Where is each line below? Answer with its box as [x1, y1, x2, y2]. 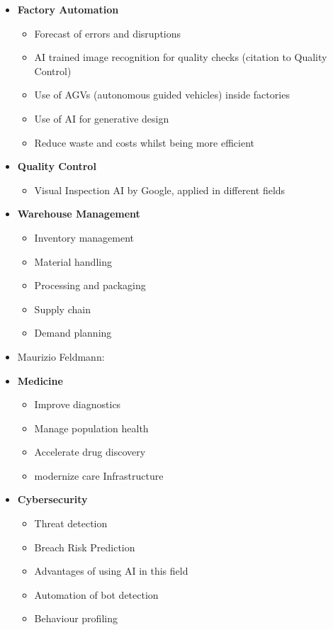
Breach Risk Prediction [34, 539, 135, 554]
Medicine [17, 373, 63, 388]
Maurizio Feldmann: [17, 349, 105, 364]
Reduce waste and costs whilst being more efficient [34, 135, 255, 150]
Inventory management [34, 230, 135, 244]
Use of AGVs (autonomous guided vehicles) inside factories [34, 87, 290, 102]
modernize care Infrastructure [34, 468, 164, 483]
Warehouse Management [17, 206, 140, 221]
